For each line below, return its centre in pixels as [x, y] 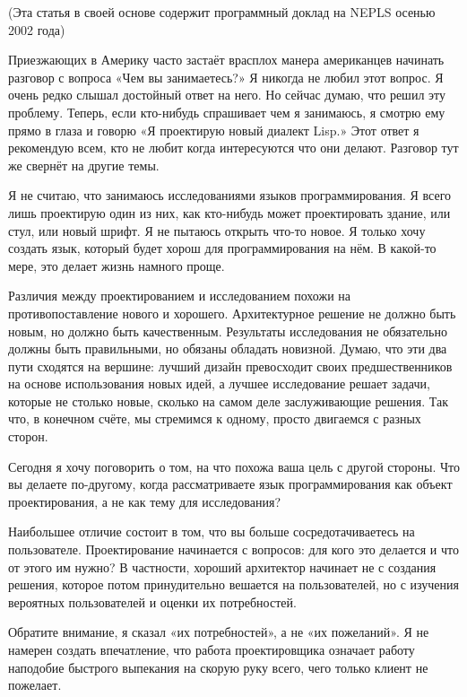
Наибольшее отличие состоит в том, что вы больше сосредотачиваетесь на [212, 531]
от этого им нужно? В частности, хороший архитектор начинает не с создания [222, 566]
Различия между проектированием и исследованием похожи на [180, 296]
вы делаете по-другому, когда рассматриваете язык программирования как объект [230, 484]
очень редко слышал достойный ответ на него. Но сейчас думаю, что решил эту [227, 95]
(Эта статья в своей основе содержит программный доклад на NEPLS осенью [222, 12]
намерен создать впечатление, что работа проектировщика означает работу [212, 649]
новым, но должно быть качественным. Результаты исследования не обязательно [228, 331]
